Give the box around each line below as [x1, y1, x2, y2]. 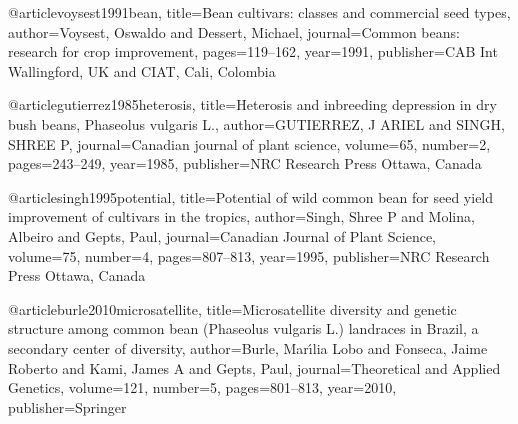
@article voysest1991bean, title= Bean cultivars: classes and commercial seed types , [8, 2, 511, 22]
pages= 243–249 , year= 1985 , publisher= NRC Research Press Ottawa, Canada [8, 153, 482, 174]
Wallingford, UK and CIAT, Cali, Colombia [8, 60, 276, 81]
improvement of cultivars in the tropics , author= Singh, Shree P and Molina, [8, 206, 475, 227]
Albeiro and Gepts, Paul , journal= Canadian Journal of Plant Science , [8, 225, 436, 246]
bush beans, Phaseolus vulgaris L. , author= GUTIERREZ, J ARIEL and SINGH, [8, 113, 505, 134]
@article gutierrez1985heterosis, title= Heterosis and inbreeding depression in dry [8, 94, 497, 115]
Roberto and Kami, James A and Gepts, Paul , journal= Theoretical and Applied [8, 357, 501, 378]
